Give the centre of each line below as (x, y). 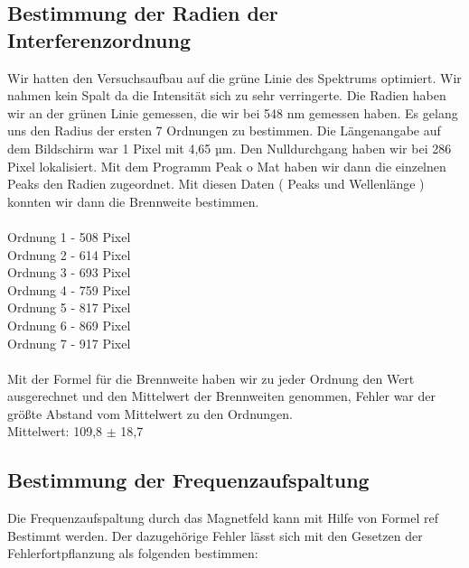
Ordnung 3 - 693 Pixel (69, 272)
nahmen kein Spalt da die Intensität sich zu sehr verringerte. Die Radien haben (227, 95)
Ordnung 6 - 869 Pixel (69, 325)
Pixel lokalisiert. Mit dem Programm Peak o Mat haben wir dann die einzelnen (227, 166)
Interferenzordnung (99, 39)
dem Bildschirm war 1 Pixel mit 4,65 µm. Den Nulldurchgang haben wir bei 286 (230, 148)
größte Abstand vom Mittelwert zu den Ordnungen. (150, 413)
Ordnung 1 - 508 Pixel (69, 236)
